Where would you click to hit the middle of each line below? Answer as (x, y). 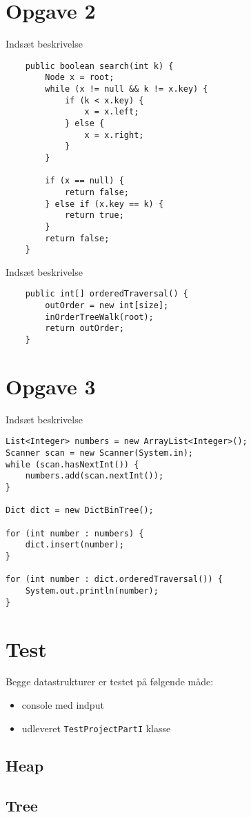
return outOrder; (84, 329)
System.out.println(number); (92, 591)
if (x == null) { (84, 181)
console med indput (63, 705)
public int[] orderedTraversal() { (107, 294)
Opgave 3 (51, 386)
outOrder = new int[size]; (107, 306)
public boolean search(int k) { (99, 66)
